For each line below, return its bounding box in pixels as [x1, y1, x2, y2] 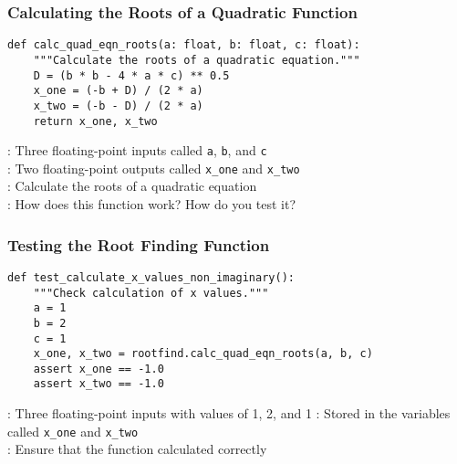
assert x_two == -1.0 [33, 377, 164, 391]
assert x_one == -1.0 [33, 362, 164, 375]
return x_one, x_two [33, 114, 158, 128]
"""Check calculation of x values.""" [33, 286, 269, 300]
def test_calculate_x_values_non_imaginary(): [7, 270, 295, 284]
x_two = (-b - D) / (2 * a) [33, 99, 203, 112]
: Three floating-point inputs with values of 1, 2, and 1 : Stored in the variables [7, 404, 451, 423]
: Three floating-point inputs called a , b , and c [7, 141, 267, 160]
